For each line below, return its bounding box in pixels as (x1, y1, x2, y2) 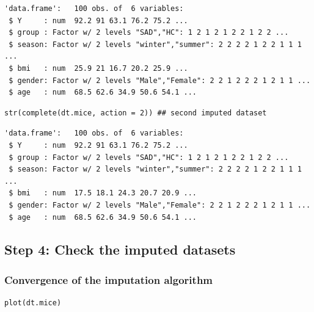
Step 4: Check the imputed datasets (4, 240, 236, 259)
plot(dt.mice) (4, 299, 62, 308)
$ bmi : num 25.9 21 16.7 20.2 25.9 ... (9, 63, 188, 73)
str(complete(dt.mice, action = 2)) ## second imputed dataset (4, 108, 267, 117)
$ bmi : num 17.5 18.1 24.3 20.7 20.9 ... (9, 189, 197, 198)
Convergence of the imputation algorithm (4, 272, 213, 287)
